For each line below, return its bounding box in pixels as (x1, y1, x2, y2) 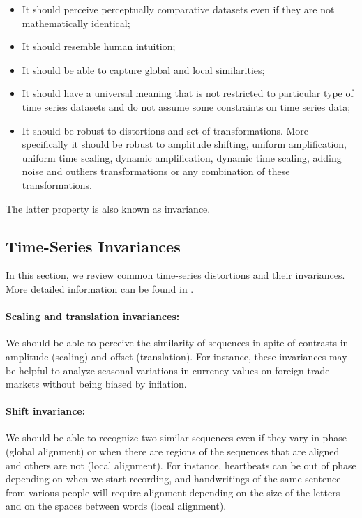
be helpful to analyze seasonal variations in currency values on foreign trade (6, 363, 330, 377)
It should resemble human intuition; (22, 39, 176, 54)
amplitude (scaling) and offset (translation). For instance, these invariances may (6, 349, 347, 363)
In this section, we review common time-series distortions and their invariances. (6, 268, 345, 282)
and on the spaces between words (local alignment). (6, 498, 227, 513)
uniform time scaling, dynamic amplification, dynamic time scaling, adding (22, 150, 342, 165)
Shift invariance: (6, 404, 86, 418)
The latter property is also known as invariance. (6, 201, 211, 215)
